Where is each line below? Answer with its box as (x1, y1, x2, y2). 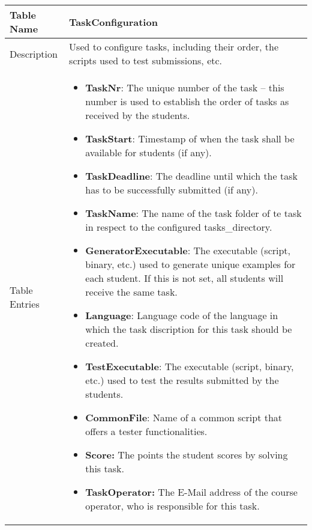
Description (10, 46, 58, 61)
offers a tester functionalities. (85, 424, 208, 438)
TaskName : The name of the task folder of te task (85, 206, 302, 220)
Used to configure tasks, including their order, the (69, 40, 279, 53)
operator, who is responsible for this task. (85, 499, 260, 513)
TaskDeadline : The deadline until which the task (85, 169, 298, 183)
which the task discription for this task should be (85, 322, 292, 336)
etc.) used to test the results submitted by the (85, 373, 279, 387)
